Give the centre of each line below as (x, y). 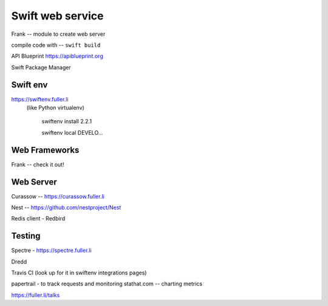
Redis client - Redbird (38, 219)
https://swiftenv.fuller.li (40, 99)
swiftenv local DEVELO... (72, 132)
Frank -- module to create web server (58, 34)
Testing (26, 236)
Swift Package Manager (41, 67)
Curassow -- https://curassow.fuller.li (58, 196)
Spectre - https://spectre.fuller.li (51, 250)
